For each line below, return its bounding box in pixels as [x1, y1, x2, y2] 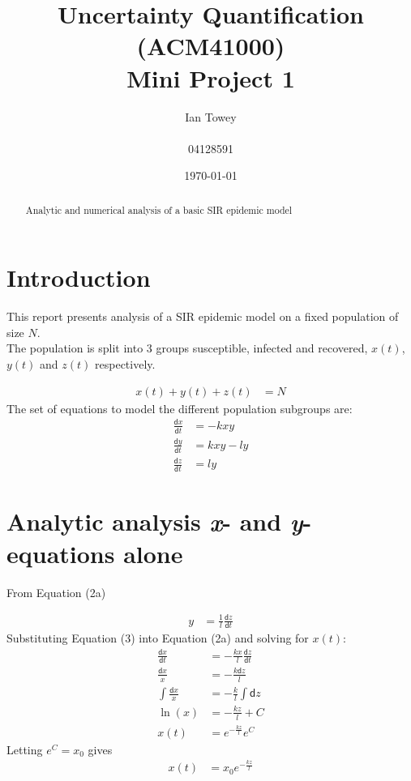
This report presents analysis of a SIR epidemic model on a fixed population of [6, 308, 399, 325]
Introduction [6, 261, 151, 294]
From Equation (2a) [6, 583, 106, 600]
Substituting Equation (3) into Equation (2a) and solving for [6, 629, 309, 647]
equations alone [6, 536, 183, 570]
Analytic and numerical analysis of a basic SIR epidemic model [25, 203, 293, 216]
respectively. [95, 356, 156, 373]
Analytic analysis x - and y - [6, 505, 312, 539]
